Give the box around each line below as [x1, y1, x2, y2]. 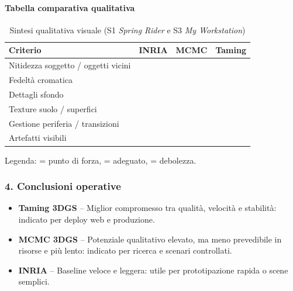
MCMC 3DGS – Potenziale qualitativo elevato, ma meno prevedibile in [18, 233, 282, 245]
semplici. [18, 275, 50, 287]
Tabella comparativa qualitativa [5, 1, 135, 13]
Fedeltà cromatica [9, 74, 73, 86]
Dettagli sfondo [9, 88, 64, 100]
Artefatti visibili [9, 131, 67, 144]
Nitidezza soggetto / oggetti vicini [9, 59, 131, 71]
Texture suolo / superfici [9, 102, 97, 115]
